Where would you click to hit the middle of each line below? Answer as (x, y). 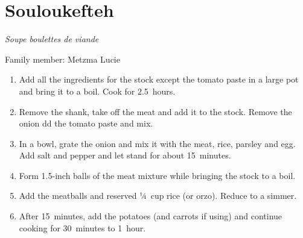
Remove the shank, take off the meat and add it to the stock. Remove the (155, 111)
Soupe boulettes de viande (52, 39)
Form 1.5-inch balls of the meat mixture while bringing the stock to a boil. (157, 175)
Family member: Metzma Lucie (62, 59)
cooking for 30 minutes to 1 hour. (82, 227)
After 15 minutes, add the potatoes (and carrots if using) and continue (151, 216)
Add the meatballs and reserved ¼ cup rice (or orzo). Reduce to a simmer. (158, 196)
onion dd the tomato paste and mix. (86, 123)
